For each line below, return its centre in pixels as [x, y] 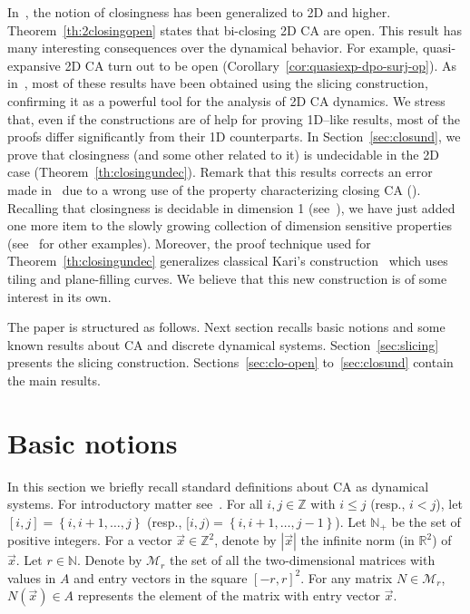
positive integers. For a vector [90, 540]
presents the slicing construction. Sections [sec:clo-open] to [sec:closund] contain [230, 362]
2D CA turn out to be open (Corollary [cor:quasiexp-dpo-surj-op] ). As [261, 65]
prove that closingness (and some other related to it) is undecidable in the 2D [223, 154]
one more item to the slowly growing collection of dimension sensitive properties [230, 225]
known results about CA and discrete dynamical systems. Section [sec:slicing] [223, 344]
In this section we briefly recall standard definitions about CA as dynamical [218, 486]
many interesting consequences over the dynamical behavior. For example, [213, 48]
